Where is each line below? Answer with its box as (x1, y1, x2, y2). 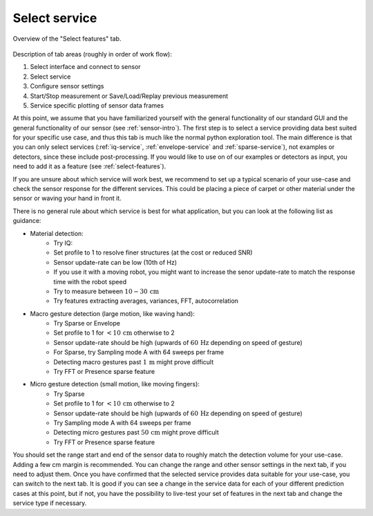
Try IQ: (53, 239, 73, 247)
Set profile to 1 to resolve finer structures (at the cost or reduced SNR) (53, 248, 253, 257)
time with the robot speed (53, 277, 127, 286)
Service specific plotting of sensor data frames (30, 101, 164, 110)
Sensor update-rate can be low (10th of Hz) (53, 258, 178, 266)
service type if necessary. (12, 499, 87, 507)
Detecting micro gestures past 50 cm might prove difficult (53, 428, 219, 437)
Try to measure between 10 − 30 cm (53, 287, 160, 295)
